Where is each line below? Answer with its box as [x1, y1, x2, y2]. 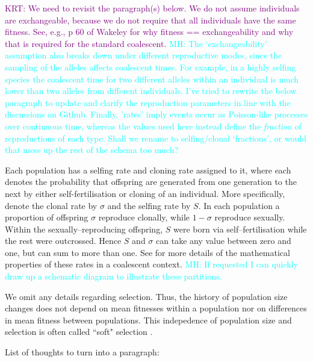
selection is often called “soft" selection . [5, 325, 153, 338]
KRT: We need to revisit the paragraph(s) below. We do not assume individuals [5, 2, 300, 14]
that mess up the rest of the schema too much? [5, 143, 179, 156]
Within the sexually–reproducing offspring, [5, 222, 163, 235]
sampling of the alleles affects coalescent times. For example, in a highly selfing [5, 60, 296, 73]
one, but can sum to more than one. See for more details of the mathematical [5, 246, 290, 258]
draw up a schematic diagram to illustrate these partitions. [5, 270, 222, 282]
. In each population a [198, 199, 280, 211]
